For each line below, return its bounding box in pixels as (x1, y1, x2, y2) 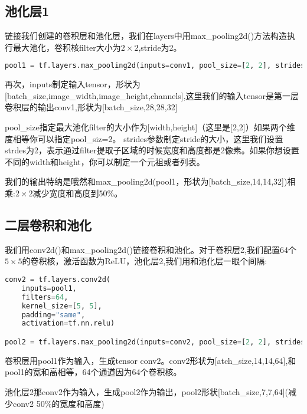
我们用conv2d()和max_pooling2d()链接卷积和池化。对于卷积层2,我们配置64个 (5, 243, 296, 255)
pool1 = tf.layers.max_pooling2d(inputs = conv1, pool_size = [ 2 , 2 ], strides (5, 61, 305, 70)
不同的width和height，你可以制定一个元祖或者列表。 (5, 155, 205, 167)
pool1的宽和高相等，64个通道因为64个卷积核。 (5, 366, 182, 378)
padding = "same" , (21, 310, 86, 319)
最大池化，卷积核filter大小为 (12, 41, 121, 53)
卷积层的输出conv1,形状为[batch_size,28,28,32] (5, 101, 178, 113)
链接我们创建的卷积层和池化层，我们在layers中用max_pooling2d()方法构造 (5, 29, 288, 42)
